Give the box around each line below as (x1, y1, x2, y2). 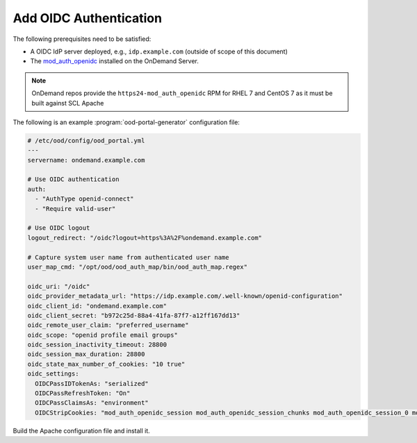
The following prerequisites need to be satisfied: (13, 35, 152, 43)
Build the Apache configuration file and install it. (13, 426, 151, 435)
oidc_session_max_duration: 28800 (27, 351, 145, 358)
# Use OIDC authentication (27, 176, 120, 183)
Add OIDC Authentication (13, 10, 163, 26)
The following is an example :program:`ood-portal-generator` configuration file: (13, 118, 240, 126)
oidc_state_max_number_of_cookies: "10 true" (27, 360, 186, 368)
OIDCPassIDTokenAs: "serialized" (35, 379, 149, 387)
